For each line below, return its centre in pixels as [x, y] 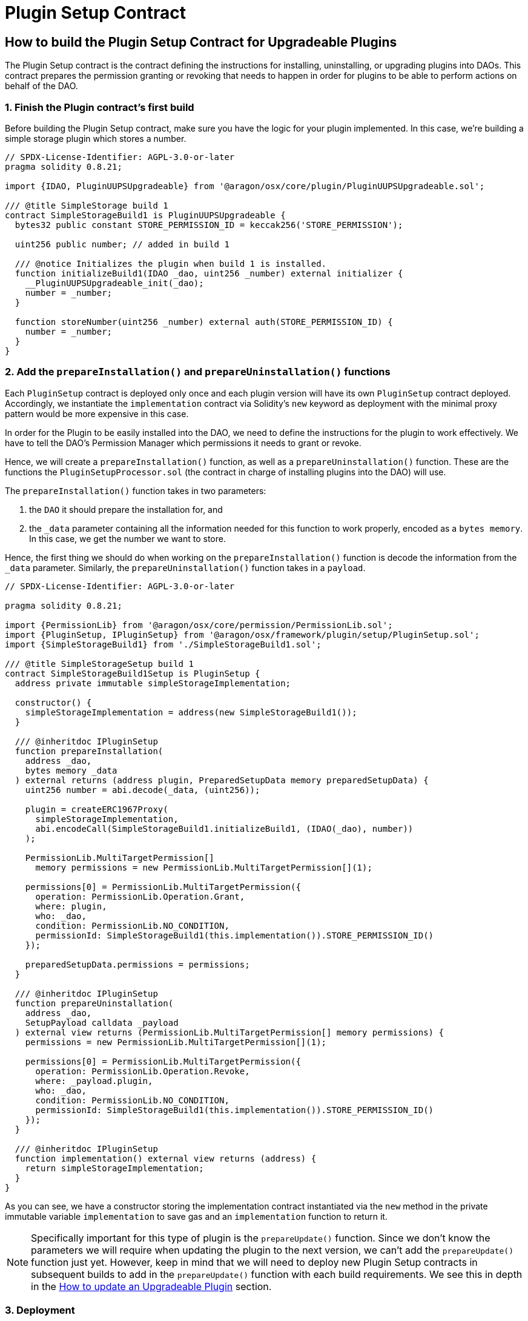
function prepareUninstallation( [94, 1003]
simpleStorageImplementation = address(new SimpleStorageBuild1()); [191, 712]
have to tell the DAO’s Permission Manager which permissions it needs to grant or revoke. [183, 443]
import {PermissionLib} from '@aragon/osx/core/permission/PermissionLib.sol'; [199, 625]
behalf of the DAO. [41, 86]
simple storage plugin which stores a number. [96, 138]
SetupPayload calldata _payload [102, 1022]
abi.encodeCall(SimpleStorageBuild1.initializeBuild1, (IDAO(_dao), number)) [224, 828]
